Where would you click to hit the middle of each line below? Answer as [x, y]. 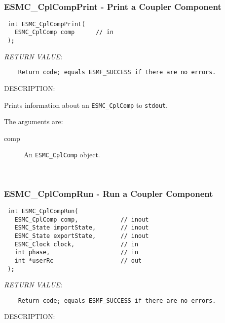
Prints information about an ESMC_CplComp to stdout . [86, 105]
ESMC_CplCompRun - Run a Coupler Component [109, 193]
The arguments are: [34, 121]
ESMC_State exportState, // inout [82, 236]
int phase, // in [76, 253]
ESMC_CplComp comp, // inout [82, 219]
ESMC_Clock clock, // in [76, 244]
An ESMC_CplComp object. [62, 155]
